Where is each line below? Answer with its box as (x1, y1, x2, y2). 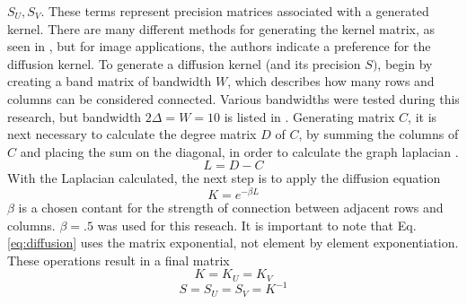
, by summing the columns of (298, 125, 459, 143)
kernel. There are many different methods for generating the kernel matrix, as (7, 19, 436, 38)
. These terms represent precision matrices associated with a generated (40, 2, 429, 20)
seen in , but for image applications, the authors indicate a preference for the (7, 37, 431, 56)
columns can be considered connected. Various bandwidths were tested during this (7, 89, 460, 108)
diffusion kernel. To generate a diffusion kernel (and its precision (7, 54, 361, 73)
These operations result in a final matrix (7, 250, 230, 269)
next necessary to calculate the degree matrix (7, 125, 257, 143)
